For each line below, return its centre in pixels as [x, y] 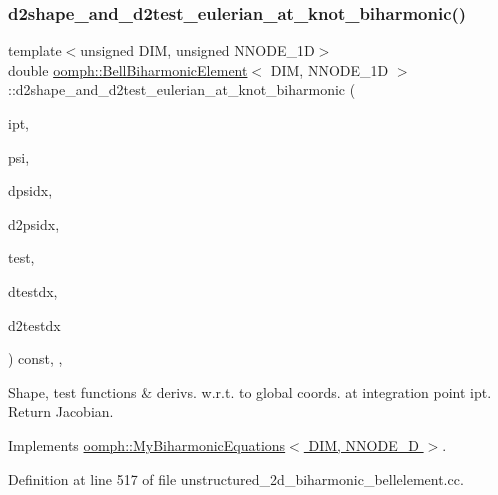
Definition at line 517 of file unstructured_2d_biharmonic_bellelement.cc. [236, 478]
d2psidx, [34, 223]
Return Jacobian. [61, 411]
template [35, 50]
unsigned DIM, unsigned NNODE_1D [197, 50]
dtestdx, [33, 290]
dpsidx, [30, 190]
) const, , [35, 358]
